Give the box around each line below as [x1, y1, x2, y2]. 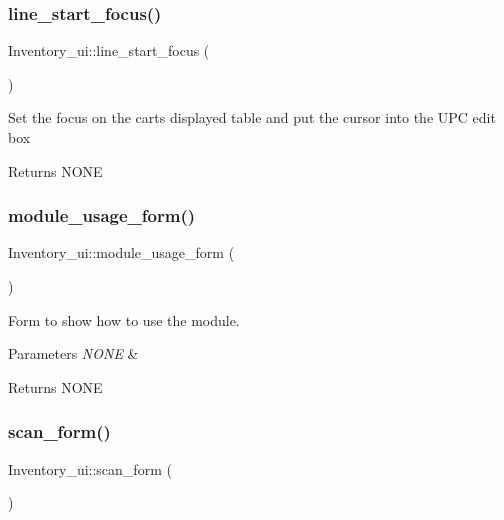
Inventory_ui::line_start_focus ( [8, 40, 210, 61]
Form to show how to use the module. [8, 309, 240, 330]
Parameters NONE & [8, 343, 139, 364]
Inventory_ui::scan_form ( [8, 458, 172, 479]
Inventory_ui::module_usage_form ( [8, 242, 235, 263]
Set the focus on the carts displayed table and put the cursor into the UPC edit [8, 107, 496, 128]
